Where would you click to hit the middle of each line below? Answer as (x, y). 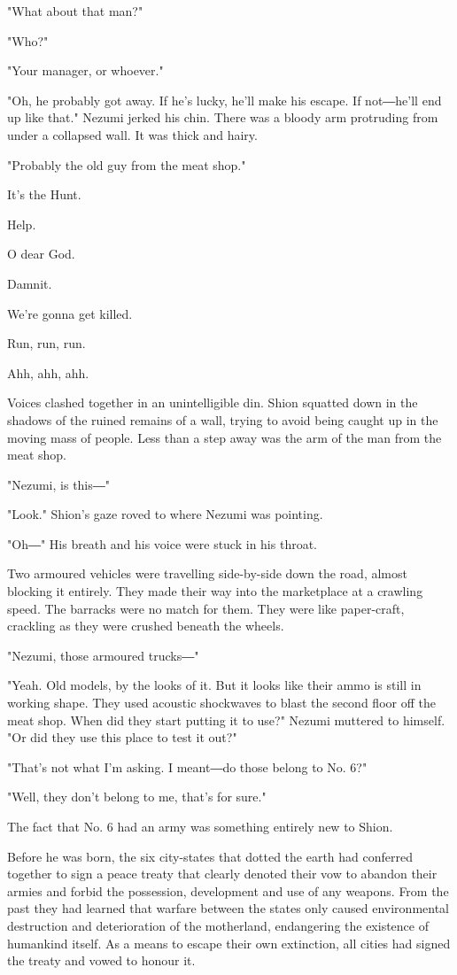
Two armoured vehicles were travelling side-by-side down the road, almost (207, 573)
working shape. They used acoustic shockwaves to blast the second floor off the (221, 703)
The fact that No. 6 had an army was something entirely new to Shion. (200, 826)
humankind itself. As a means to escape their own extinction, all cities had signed (229, 943)
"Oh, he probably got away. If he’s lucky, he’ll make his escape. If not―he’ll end (225, 100)
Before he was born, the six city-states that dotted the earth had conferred (210, 856)
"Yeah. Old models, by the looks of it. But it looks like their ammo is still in (214, 685)
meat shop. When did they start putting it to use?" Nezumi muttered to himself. (226, 720)
